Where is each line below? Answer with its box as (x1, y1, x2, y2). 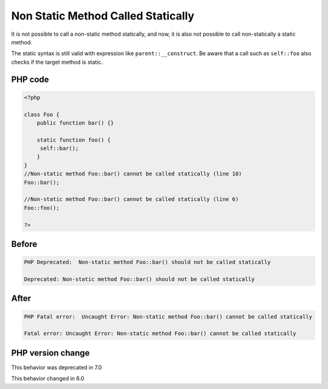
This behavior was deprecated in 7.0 (11, 364, 103, 371)
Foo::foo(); (24, 204, 60, 211)
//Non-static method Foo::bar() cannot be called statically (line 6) (24, 196, 239, 203)
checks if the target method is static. (11, 58, 103, 66)
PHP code (11, 74, 49, 84)
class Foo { (24, 111, 60, 118)
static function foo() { (36, 137, 111, 143)
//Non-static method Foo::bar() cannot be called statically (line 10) (24, 171, 242, 177)
